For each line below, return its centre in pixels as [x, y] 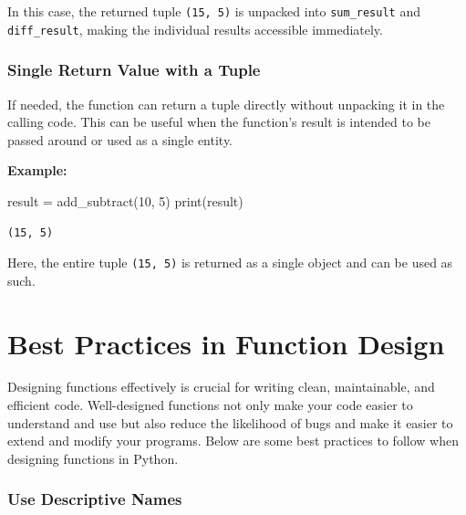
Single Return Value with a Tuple [134, 70]
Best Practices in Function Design [226, 343]
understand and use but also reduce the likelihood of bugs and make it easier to [230, 422]
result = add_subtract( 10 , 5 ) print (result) [125, 200]
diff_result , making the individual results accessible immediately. [195, 29]
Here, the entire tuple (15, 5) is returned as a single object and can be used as [230, 263]
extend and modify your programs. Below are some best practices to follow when [233, 441]
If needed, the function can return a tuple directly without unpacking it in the [226, 104]
